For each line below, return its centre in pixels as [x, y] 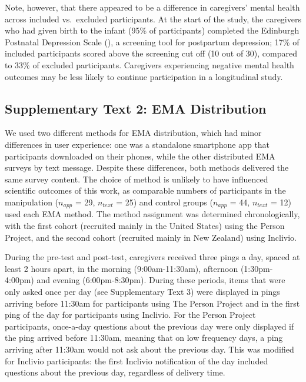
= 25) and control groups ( [164, 202]
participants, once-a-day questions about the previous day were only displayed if [149, 326]
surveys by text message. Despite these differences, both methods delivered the [147, 167]
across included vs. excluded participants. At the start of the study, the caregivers [153, 19]
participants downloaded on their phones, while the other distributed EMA [140, 156]
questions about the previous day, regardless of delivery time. [115, 372]
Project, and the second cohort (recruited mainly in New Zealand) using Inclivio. [151, 237]
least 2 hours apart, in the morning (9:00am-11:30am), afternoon [122, 268]
